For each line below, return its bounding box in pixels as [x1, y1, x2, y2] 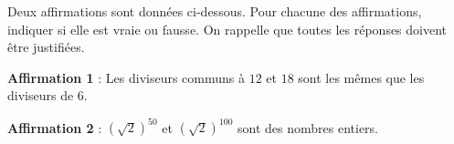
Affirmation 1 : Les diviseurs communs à [7, 67, 245, 87]
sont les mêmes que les [298, 67, 425, 87]
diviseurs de [7, 86, 74, 105]
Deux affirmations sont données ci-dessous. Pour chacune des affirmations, [7, 2, 422, 20]
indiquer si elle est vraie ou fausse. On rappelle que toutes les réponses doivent [7, 19, 448, 38]
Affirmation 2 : [7, 118, 102, 137]
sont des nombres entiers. [238, 118, 379, 137]
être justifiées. [7, 37, 85, 57]
